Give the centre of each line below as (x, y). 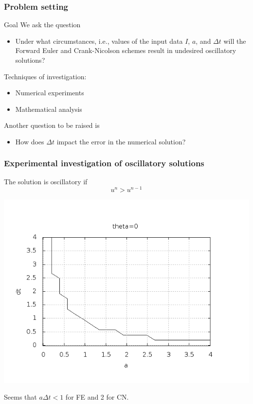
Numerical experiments (50, 93)
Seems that (20, 397)
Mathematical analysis (49, 109)
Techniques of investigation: (45, 76)
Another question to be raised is (52, 125)
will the (235, 41)
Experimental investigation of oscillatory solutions (104, 163)
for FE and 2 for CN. (97, 397)
